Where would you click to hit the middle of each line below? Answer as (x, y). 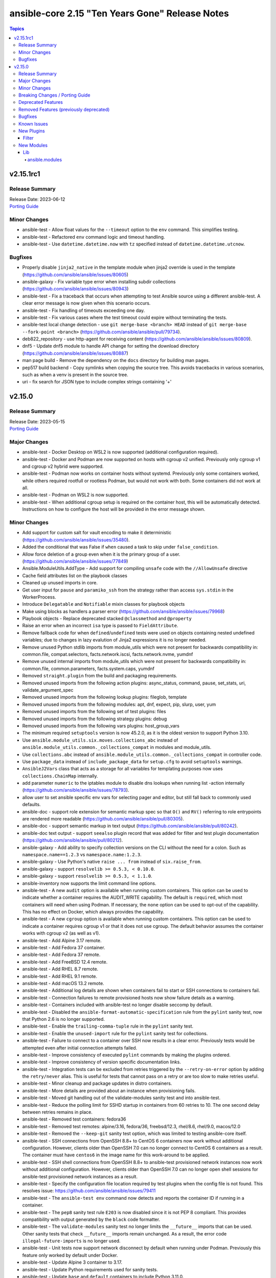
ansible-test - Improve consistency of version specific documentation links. (102, 1062)
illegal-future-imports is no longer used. (72, 1241)
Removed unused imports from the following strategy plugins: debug (95, 719)
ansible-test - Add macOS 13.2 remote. (63, 983)
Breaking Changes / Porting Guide (54, 95)
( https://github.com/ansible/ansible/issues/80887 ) (75, 353)
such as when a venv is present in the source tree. (75, 375)
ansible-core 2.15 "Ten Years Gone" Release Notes (119, 13)
